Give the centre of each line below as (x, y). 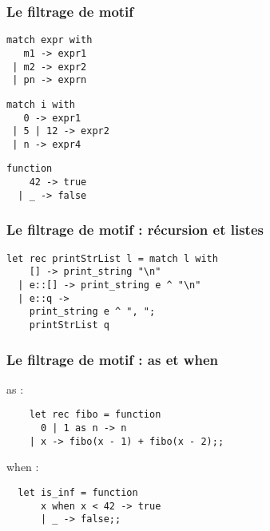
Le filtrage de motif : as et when (112, 359)
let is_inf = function (78, 492)
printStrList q (69, 325)
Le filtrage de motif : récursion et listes (135, 230)
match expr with (50, 40)
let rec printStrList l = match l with (112, 258)
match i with (41, 104)
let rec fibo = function (95, 415)
